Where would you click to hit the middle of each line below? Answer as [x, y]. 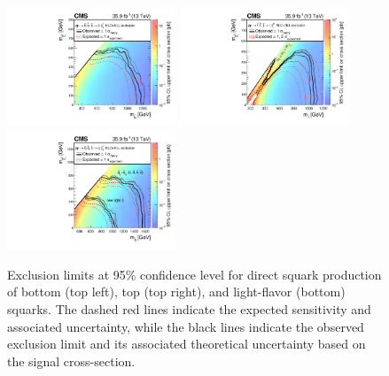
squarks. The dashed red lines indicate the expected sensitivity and [189, 309]
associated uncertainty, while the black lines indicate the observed [186, 326]
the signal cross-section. [71, 361]
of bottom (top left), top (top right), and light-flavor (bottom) [176, 292]
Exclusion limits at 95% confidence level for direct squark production [194, 274]
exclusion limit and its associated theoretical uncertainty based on [187, 344]
